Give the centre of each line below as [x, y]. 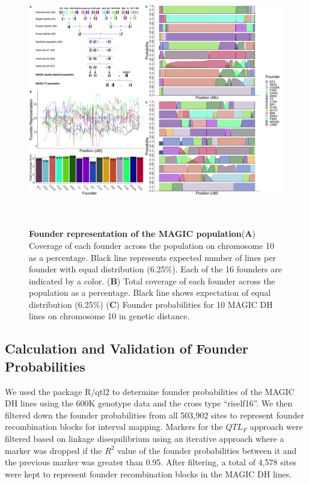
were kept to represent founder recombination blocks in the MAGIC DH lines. [148, 473]
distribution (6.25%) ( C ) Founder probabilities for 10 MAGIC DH [151, 304]
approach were [276, 427]
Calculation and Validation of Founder [127, 348]
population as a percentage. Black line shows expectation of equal [150, 293]
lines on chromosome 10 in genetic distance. [109, 316]
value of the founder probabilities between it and [207, 450]
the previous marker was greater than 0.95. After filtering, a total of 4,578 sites [151, 462]
